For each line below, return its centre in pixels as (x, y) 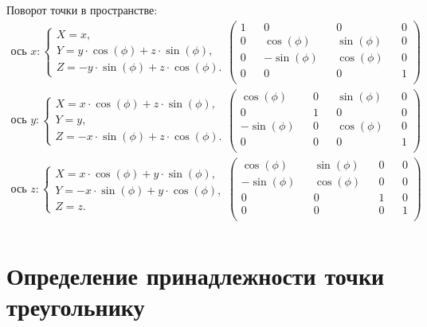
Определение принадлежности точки (196, 275)
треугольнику (76, 306)
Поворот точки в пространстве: (82, 10)
